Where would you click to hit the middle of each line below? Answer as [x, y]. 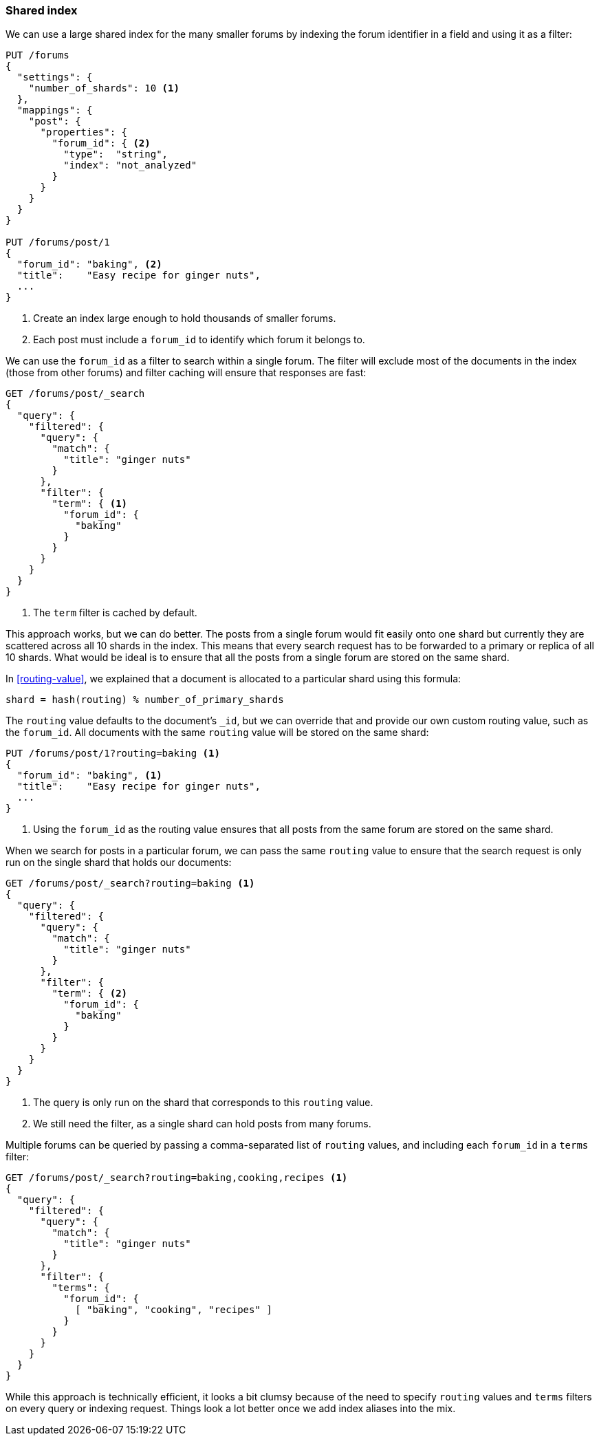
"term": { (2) [90, 994]
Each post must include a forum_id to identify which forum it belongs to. [199, 340]
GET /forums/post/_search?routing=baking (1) [130, 884]
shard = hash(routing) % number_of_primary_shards [145, 700]
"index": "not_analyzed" [130, 165]
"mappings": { [55, 110]
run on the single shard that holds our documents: [119, 863]
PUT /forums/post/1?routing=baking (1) [113, 754]
